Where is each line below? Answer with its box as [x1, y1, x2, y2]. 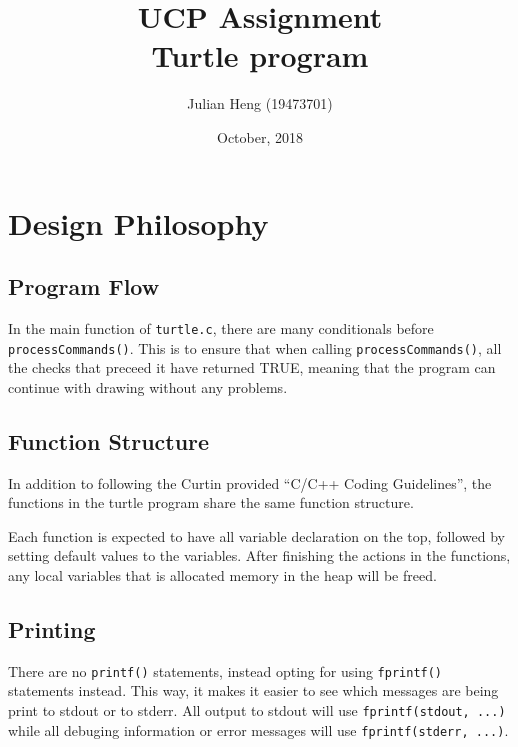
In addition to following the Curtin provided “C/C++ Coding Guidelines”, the [8, 472, 492, 493]
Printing [8, 613, 96, 644]
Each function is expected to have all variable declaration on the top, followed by [8, 525, 505, 546]
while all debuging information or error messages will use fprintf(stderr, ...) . [8, 719, 509, 740]
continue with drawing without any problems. [8, 376, 288, 397]
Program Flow [8, 271, 160, 302]
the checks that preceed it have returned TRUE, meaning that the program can [8, 357, 496, 378]
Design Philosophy [8, 202, 269, 243]
